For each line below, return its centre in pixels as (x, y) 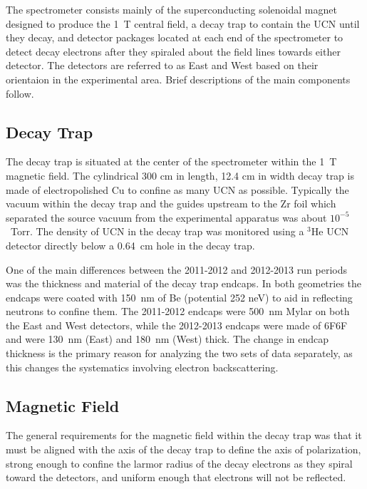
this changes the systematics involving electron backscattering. (142, 367)
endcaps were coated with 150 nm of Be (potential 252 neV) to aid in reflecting (179, 297)
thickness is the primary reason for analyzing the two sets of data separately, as (179, 353)
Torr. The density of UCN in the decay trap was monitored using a (157, 231)
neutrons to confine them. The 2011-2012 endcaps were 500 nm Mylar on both (178, 311)
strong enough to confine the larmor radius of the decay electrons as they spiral (179, 463)
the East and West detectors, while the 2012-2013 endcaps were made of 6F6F (177, 325)
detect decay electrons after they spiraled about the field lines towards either (173, 51)
